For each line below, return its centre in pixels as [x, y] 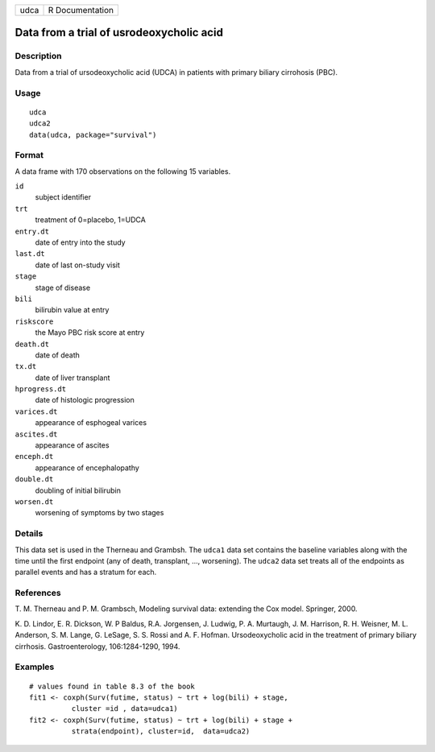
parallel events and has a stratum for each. [86, 572]
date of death [58, 355]
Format [29, 155]
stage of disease [63, 287]
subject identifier [63, 197]
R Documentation [81, 10]
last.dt [30, 254]
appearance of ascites [72, 445]
